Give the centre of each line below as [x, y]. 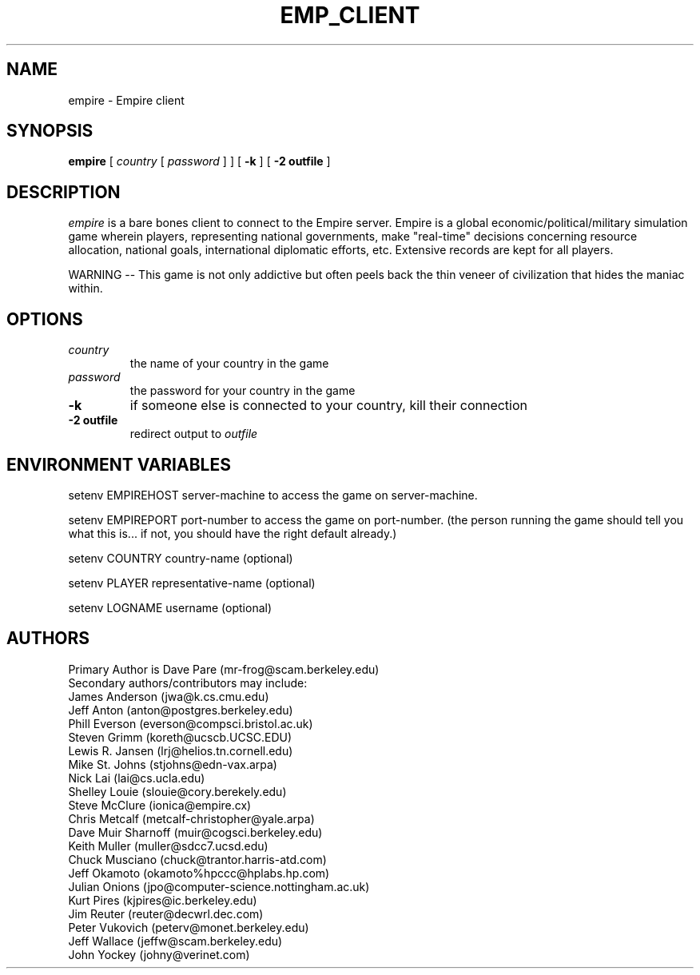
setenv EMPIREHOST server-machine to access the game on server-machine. [273, 495]
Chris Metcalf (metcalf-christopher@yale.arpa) [191, 818]
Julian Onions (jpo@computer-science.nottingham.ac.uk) [219, 886]
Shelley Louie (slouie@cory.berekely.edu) [177, 791]
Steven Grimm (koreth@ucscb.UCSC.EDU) [180, 737]
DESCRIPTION [64, 192]
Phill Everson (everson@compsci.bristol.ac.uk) [191, 723]
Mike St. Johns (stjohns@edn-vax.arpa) [173, 764]
